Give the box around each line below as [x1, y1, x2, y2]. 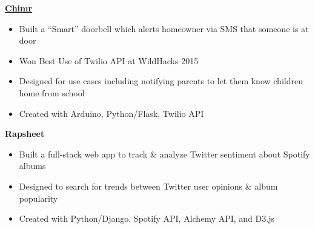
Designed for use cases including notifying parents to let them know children [19, 75, 303, 87]
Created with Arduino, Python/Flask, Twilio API [19, 107, 204, 119]
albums [19, 159, 46, 172]
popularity [19, 191, 58, 204]
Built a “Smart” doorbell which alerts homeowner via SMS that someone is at [19, 22, 309, 35]
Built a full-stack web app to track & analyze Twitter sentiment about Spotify [19, 147, 310, 160]
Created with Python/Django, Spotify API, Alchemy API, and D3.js [19, 212, 274, 225]
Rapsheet [5, 127, 45, 140]
